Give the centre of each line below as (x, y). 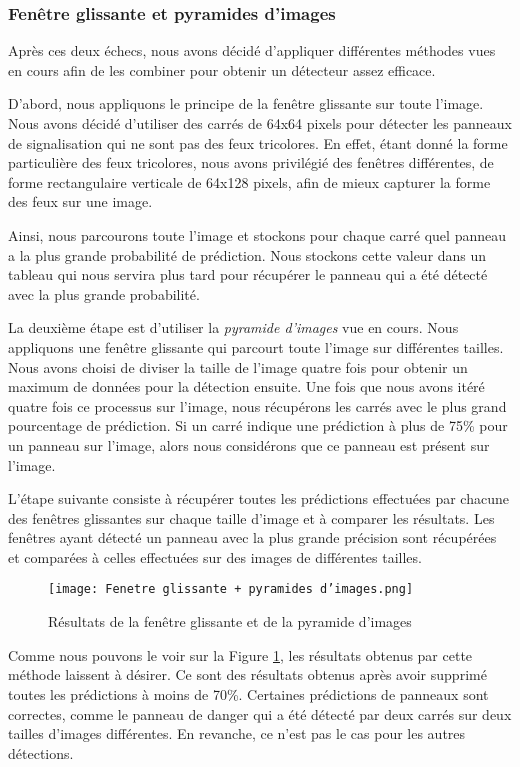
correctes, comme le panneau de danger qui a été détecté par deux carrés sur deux (260, 713)
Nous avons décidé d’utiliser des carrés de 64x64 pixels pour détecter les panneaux (260, 123)
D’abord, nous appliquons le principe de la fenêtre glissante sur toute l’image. (246, 103)
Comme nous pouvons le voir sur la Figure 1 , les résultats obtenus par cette (240, 654)
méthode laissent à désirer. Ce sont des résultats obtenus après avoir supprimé (247, 674)
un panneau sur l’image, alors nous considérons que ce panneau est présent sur (249, 444)
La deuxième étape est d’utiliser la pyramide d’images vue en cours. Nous (233, 327)
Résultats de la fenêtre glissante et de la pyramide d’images (230, 621)
